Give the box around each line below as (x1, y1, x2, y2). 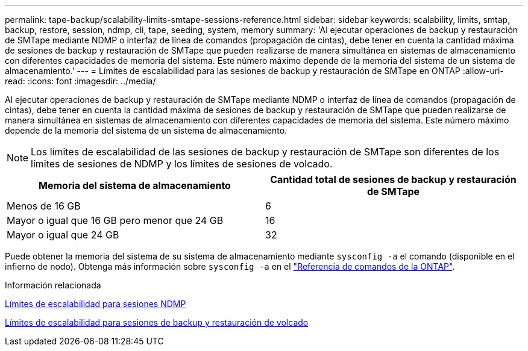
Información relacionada (5, 280, 101, 290)
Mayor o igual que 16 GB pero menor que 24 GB (7, 214, 224, 226)
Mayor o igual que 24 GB (7, 229, 119, 241)
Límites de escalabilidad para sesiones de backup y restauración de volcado (5, 317, 309, 328)
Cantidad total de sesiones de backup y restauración (270, 173, 517, 185)
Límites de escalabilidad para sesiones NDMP (5, 299, 186, 309)
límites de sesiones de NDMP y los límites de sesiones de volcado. (31, 158, 333, 170)
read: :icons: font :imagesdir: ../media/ (5, 76, 156, 86)
